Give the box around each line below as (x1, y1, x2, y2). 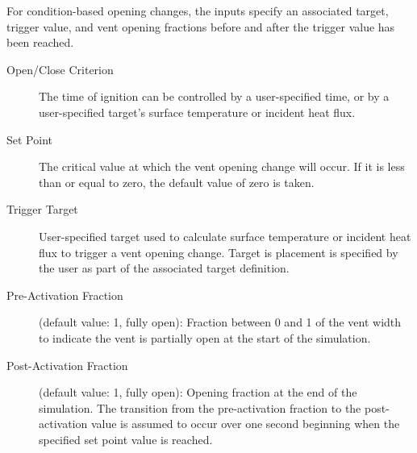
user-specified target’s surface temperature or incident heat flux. (39, 103, 356, 120)
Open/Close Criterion (6, 60, 114, 77)
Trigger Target (6, 201, 78, 218)
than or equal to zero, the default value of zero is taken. (39, 173, 315, 190)
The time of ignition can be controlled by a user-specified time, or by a (39, 88, 390, 105)
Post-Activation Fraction (6, 356, 128, 373)
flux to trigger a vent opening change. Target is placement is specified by (39, 243, 398, 260)
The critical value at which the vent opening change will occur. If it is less (39, 158, 405, 175)
